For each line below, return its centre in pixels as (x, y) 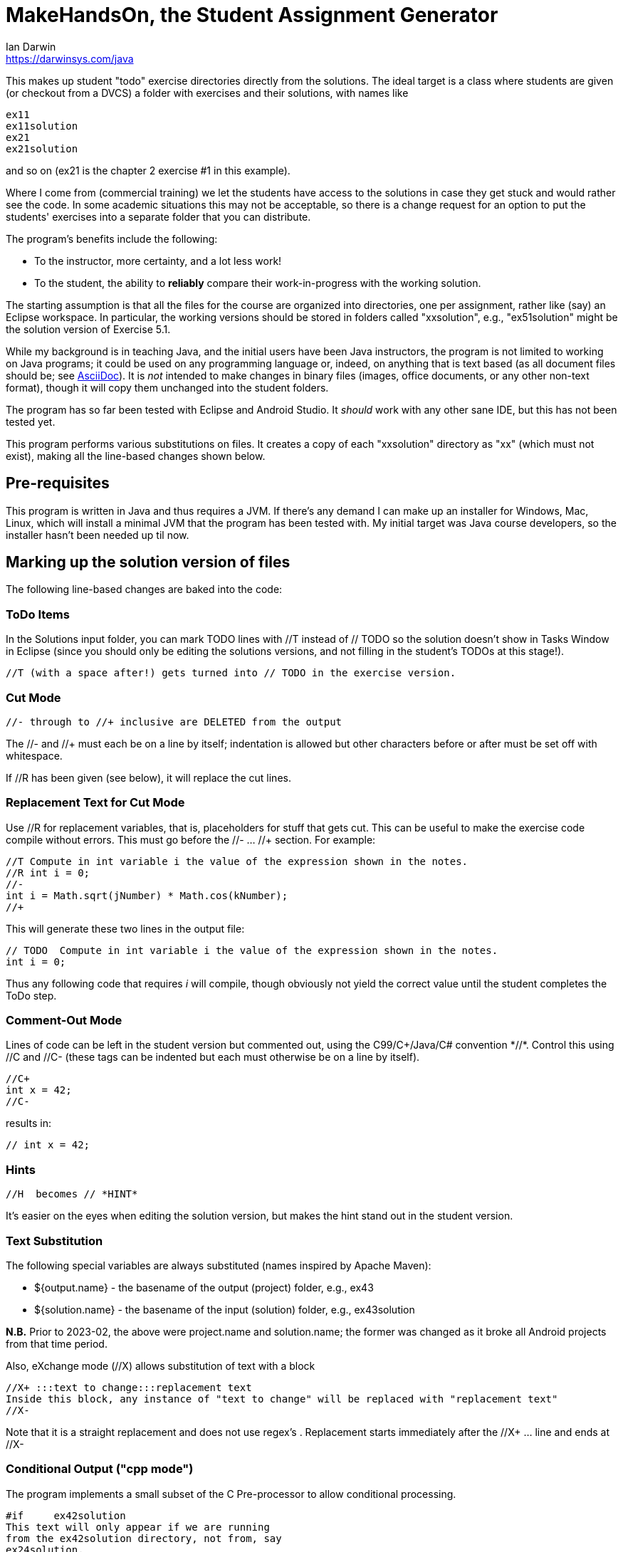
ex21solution (42, 148)
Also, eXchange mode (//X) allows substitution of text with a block (161, 1365)
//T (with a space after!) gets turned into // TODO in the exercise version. (231, 673)
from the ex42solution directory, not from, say (144, 1538)
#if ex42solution (66, 1515)
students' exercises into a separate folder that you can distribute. (158, 216)
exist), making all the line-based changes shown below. (136, 456)
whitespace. (34, 755)
